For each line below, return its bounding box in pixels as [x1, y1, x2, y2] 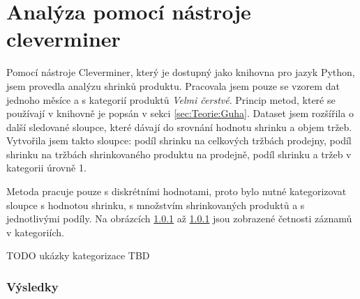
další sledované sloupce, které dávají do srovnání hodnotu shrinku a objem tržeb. [6, 119, 352, 134]
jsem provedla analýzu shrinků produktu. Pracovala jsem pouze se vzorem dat [6, 78, 340, 93]
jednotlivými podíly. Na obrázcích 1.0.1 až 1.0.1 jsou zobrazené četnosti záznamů [6, 211, 352, 226]
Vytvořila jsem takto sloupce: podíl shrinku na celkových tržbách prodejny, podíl [6, 133, 352, 148]
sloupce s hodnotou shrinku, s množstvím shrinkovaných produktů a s [6, 197, 305, 212]
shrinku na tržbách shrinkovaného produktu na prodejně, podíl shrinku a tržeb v [6, 146, 352, 161]
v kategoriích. [6, 224, 64, 239]
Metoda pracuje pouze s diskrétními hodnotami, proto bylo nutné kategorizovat [6, 184, 347, 199]
